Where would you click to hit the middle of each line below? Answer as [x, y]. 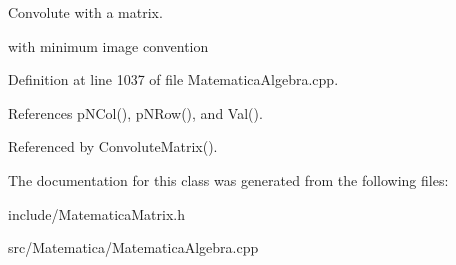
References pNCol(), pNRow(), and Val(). [135, 112]
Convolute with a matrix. [85, 12]
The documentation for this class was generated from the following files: [228, 179]
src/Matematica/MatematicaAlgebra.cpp [133, 247]
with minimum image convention [108, 45]
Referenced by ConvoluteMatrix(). [113, 146]
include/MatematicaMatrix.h [97, 213]
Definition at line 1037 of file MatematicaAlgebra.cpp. [173, 79]
